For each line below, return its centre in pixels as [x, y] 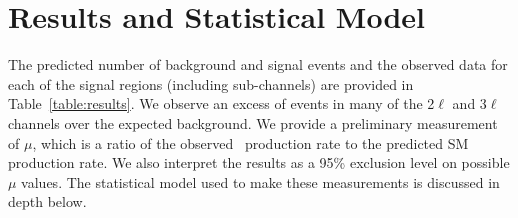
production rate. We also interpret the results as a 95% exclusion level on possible [259, 162]
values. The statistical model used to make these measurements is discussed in [260, 181]
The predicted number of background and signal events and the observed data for [258, 64]
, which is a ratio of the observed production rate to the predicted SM [250, 142]
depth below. [47, 201]
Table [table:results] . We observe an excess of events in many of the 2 [221, 103]
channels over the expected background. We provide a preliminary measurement [253, 122]
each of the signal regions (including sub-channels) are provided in [211, 83]
